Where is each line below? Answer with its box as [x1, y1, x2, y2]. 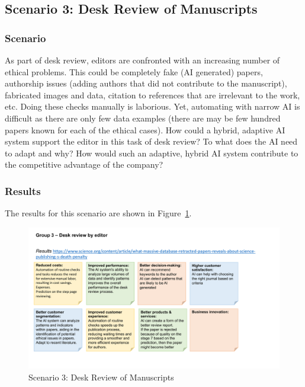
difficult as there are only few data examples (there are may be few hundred [5, 111, 281, 124]
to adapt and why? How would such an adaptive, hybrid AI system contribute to [5, 146, 298, 159]
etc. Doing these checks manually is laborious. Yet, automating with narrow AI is [5, 100, 300, 113]
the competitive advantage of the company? [5, 158, 163, 171]
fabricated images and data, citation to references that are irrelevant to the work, [5, 88, 300, 101]
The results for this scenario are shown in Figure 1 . [5, 207, 192, 219]
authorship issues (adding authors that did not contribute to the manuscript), [5, 77, 287, 89]
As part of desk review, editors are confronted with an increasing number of [5, 54, 280, 66]
